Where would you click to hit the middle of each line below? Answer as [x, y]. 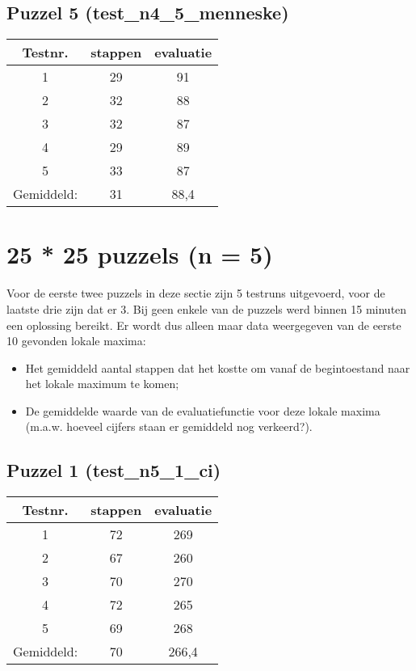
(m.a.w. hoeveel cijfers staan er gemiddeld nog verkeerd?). [169, 426]
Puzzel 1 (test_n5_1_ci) [114, 470]
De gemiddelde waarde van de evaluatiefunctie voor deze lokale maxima [203, 410]
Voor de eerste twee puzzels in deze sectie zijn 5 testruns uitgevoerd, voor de [196, 293]
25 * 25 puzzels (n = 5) [140, 254]
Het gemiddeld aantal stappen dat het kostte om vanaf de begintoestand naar [218, 367]
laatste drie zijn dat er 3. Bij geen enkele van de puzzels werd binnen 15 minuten [207, 308]
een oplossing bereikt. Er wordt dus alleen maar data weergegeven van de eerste [204, 325]
